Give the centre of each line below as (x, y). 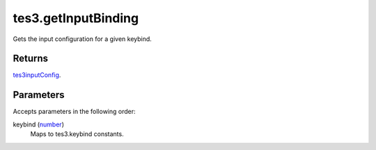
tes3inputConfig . (37, 75)
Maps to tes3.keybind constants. (77, 134)
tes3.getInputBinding (76, 18)
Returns (31, 59)
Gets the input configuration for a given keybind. (83, 39)
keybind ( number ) (38, 124)
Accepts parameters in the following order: (74, 112)
